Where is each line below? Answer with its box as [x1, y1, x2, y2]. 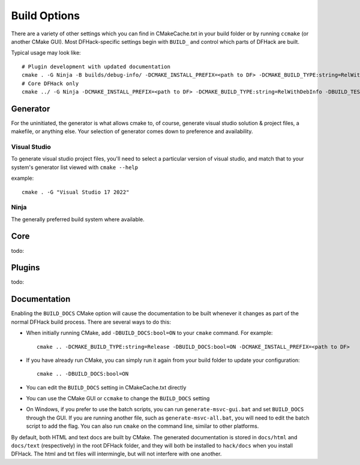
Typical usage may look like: [11, 49, 81, 56]
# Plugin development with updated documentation [22, 63, 171, 70]
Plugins [11, 262, 40, 273]
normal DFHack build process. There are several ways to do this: [11, 318, 171, 325]
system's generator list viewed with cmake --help [11, 164, 138, 171]
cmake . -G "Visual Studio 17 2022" [22, 189, 130, 195]
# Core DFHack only [22, 80, 79, 87]
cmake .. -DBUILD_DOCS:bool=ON [37, 370, 129, 378]
